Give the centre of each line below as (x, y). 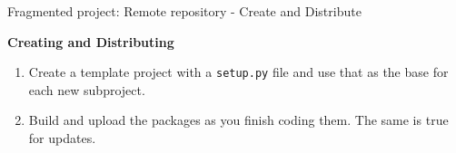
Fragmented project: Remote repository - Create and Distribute (184, 11)
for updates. (62, 138)
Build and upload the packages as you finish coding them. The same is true (238, 120)
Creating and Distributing (91, 41)
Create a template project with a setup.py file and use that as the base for (238, 72)
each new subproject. (87, 89)
